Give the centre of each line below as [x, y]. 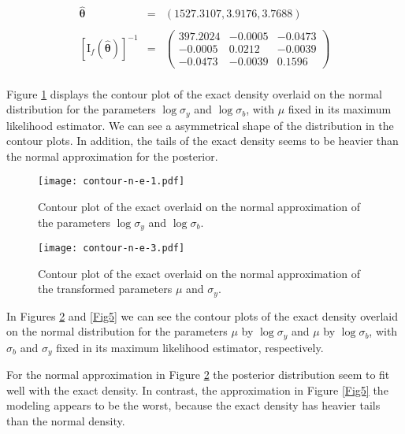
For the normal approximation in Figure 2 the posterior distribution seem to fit [198, 375]
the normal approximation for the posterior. [112, 156]
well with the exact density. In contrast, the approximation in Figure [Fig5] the [197, 389]
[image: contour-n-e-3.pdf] [111, 249]
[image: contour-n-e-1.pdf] [111, 182]
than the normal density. [66, 421]
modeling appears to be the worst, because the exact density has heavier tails [193, 405]
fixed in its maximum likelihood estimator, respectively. [190, 347]
